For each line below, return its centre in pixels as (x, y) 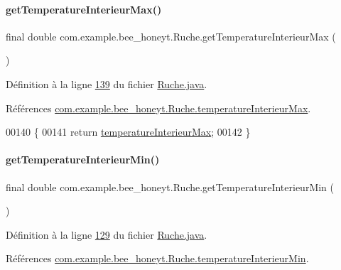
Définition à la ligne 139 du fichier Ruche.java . (107, 83)
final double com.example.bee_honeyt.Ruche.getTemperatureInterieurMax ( (171, 36)
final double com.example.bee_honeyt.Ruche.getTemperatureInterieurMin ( (170, 187)
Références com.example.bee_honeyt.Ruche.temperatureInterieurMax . (158, 108)
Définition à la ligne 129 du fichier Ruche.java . (107, 234)
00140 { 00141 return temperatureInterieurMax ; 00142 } (128, 132)
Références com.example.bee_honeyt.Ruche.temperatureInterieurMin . (157, 258)
